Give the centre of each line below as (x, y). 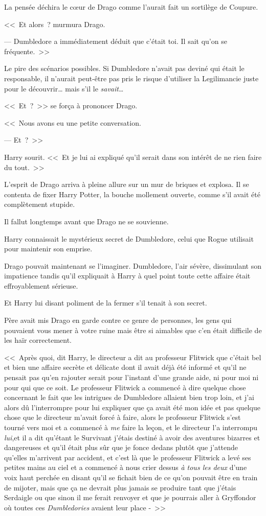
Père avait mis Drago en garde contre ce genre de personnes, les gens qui (118, 320)
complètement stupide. (40, 204)
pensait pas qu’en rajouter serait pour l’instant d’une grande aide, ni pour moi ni (131, 377)
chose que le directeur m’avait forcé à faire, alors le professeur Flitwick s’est (123, 417)
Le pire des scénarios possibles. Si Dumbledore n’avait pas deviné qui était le (124, 68)
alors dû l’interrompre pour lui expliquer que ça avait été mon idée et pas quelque (132, 407)
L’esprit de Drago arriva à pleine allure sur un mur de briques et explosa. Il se (127, 184)
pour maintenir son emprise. (48, 249)
